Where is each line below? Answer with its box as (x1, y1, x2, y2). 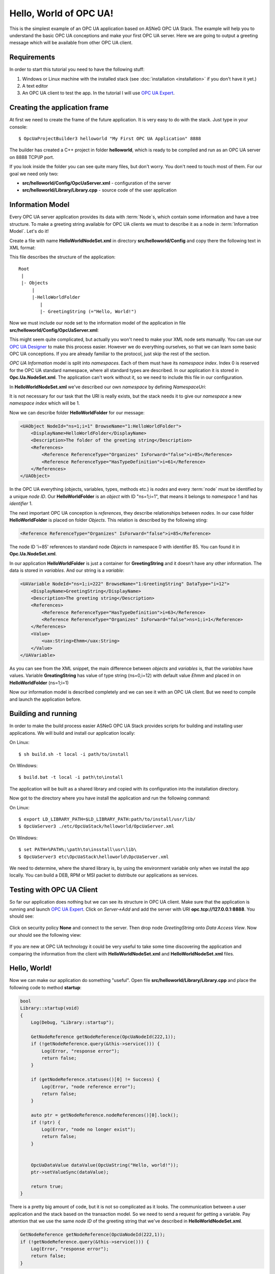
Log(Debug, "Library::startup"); (31, 1020, 115, 1025)
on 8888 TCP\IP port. (9, 154, 54, 160)
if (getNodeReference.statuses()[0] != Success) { (31, 1077, 160, 1082)
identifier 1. (9, 500, 33, 507)
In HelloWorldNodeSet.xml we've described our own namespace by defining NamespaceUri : (9, 384, 206, 390)
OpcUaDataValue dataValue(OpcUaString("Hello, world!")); (31, 1162, 179, 1168)
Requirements (9, 53, 56, 62)
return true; (31, 1184, 64, 1189)
